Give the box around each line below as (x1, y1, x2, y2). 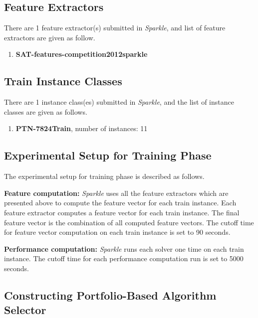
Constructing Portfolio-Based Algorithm (4, 287, 217, 303)
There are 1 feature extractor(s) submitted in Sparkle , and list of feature (4, 22, 226, 33)
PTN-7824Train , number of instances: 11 (15, 123, 148, 134)
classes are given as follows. (4, 106, 87, 117)
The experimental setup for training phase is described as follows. (4, 171, 205, 181)
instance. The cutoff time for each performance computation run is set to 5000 (4, 253, 244, 264)
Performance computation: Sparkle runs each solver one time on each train (4, 243, 244, 254)
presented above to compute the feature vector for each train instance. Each (4, 197, 237, 208)
